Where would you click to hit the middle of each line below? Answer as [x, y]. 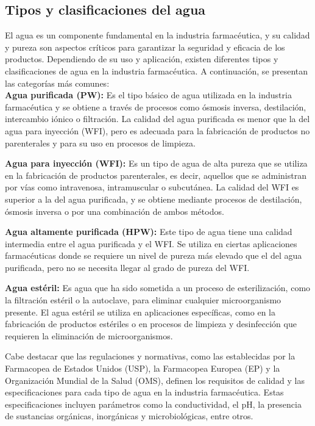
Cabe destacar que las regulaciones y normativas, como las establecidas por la [150, 356]
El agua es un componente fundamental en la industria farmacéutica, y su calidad [157, 35]
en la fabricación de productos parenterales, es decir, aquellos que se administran [156, 175]
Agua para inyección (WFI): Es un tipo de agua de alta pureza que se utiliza [156, 163]
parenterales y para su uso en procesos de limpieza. [100, 143]
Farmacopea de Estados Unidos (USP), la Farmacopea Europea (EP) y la [143, 368]
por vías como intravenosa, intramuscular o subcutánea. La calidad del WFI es [152, 187]
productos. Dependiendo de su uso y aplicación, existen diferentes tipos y [142, 59]
